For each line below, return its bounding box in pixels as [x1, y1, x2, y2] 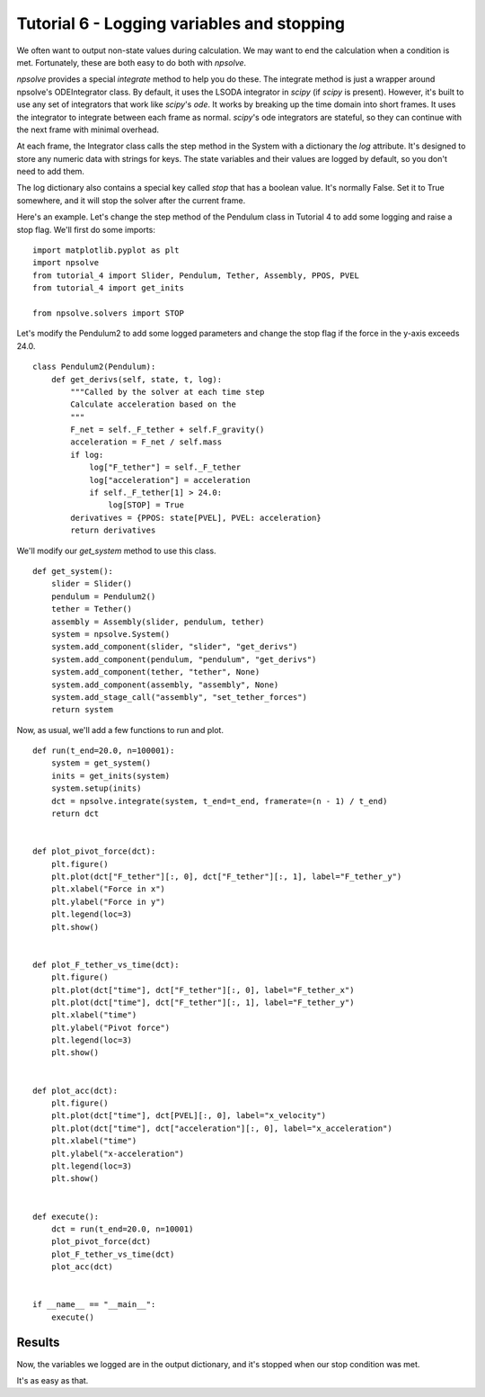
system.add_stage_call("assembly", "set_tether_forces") [50, 692, 307, 702]
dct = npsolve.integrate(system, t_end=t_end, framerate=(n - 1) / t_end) [50, 796, 388, 806]
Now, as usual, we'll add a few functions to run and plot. [16, 724, 225, 735]
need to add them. [16, 166, 85, 177]
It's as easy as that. [16, 1375, 89, 1385]
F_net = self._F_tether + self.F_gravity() [70, 425, 265, 435]
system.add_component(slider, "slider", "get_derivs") [50, 641, 298, 652]
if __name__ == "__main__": [32, 1300, 156, 1310]
